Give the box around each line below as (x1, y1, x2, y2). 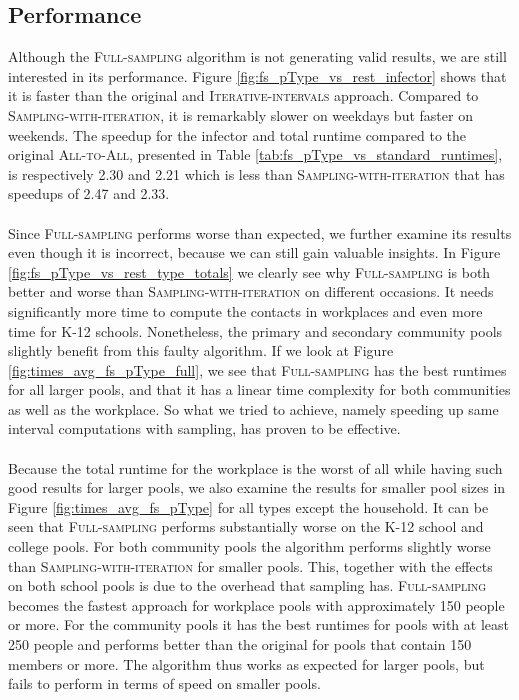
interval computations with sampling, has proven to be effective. (8, 418, 401, 439)
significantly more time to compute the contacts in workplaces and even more (8, 300, 483, 321)
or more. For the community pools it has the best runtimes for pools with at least (8, 614, 509, 635)
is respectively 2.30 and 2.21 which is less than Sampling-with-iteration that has (8, 163, 505, 184)
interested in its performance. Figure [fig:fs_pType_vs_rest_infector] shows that (8, 65, 507, 86)
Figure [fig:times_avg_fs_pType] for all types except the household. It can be (8, 496, 489, 517)
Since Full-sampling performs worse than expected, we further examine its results (8, 222, 512, 243)
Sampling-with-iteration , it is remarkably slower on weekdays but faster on (8, 104, 473, 125)
